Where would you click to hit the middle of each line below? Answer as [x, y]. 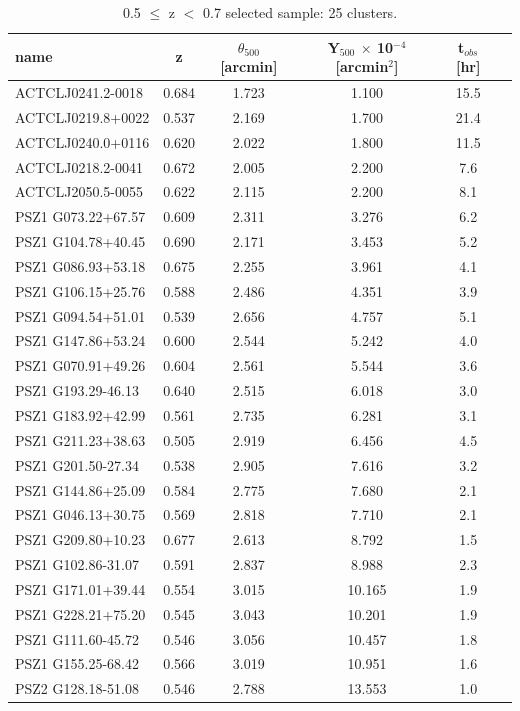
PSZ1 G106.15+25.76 [80, 290]
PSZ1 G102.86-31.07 [77, 564]
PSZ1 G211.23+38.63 [80, 439]
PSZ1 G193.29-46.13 [77, 390]
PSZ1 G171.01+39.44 [80, 588]
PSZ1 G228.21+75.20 [80, 613]
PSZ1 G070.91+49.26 [80, 365]
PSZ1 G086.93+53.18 [80, 265]
